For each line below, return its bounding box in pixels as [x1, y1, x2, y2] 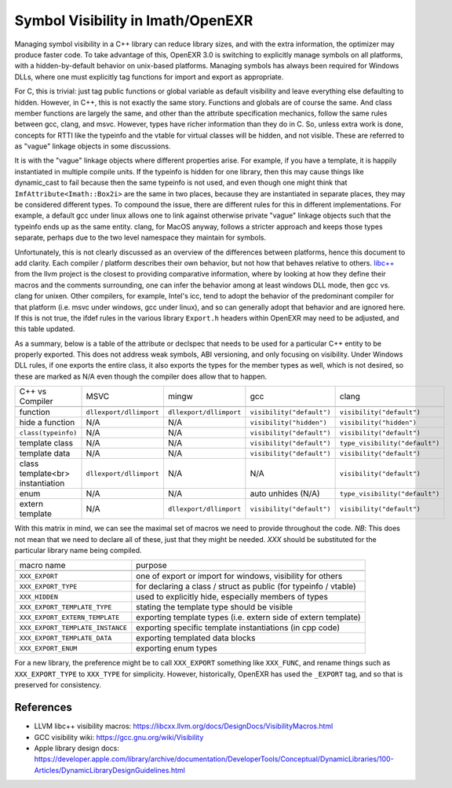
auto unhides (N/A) [250, 488, 321, 499]
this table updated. [14, 324, 75, 334]
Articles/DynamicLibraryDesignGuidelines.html [34, 765, 186, 775]
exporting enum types [136, 643, 217, 654]
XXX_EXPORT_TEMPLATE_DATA [19, 633, 112, 642]
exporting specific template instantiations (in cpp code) [136, 622, 341, 633]
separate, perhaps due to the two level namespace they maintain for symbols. [14, 233, 267, 243]
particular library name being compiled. [14, 546, 142, 555]
